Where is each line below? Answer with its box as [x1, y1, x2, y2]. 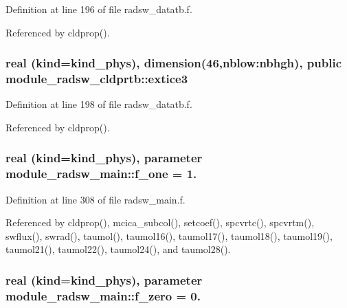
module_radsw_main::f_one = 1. [5, 165, 197, 182]
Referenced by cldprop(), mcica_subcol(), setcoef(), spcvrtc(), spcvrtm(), [5, 215, 315, 230]
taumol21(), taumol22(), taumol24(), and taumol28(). [5, 242, 231, 256]
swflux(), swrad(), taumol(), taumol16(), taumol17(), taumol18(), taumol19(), [5, 228, 333, 243]
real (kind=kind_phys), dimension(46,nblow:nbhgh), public [5, 54, 342, 71]
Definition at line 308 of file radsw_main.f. [5, 192, 186, 206]
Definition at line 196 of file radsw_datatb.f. [5, 2, 192, 16]
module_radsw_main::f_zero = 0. [5, 287, 201, 304]
